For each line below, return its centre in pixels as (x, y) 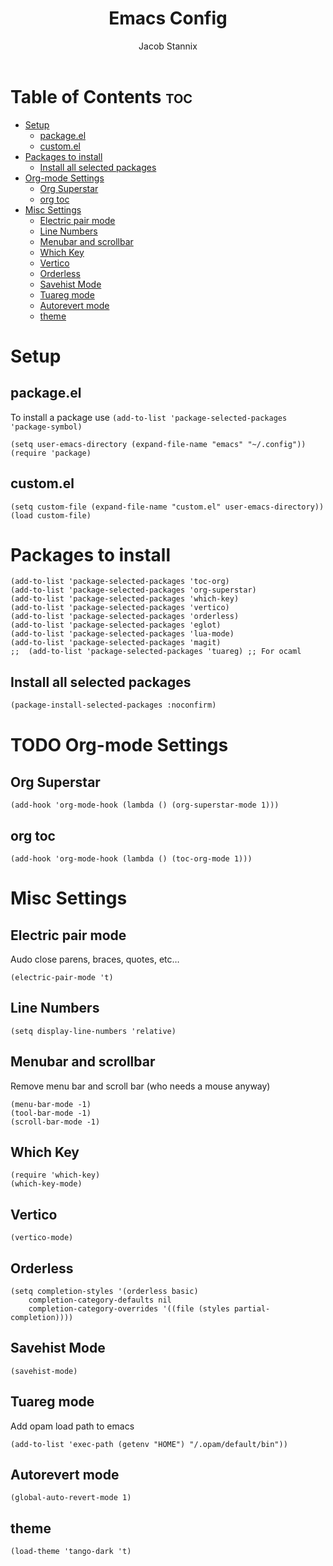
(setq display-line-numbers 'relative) (93, 1031)
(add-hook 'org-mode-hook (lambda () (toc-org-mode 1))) (131, 858)
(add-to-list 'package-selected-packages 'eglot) (116, 625)
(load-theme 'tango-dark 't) (71, 1552)
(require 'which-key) (55, 1175)
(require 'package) (51, 453)
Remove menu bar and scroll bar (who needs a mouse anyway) (140, 1086)
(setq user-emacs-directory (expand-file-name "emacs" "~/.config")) (158, 444)
